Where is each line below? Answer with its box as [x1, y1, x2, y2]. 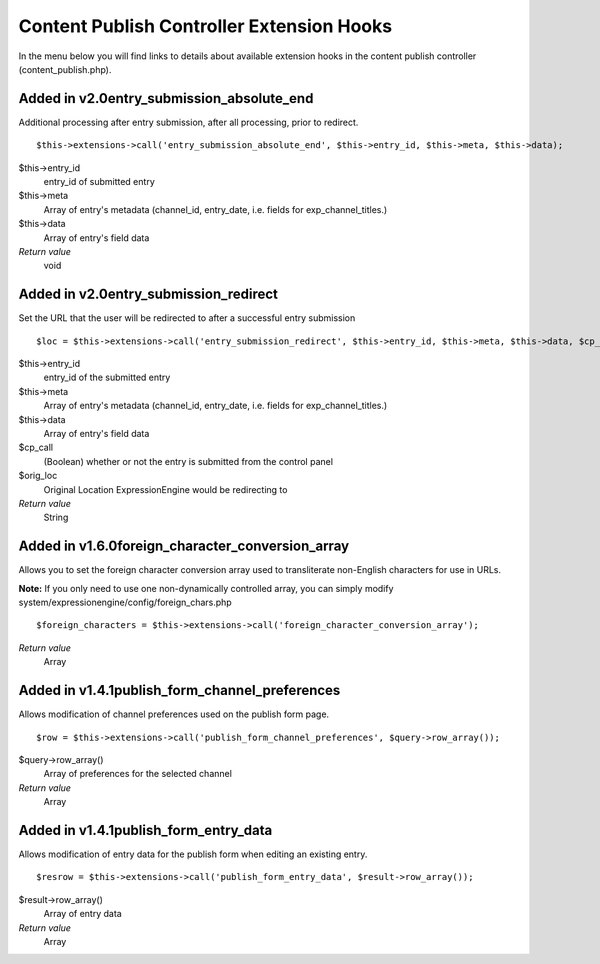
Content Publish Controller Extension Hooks [18, 15, 393, 37]
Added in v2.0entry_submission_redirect [18, 286, 279, 303]
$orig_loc [18, 470, 58, 482]
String [43, 511, 69, 524]
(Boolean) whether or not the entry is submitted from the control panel [43, 455, 334, 467]
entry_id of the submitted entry [43, 371, 171, 384]
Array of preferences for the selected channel [43, 768, 232, 780]
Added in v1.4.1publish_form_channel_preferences [18, 682, 341, 699]
